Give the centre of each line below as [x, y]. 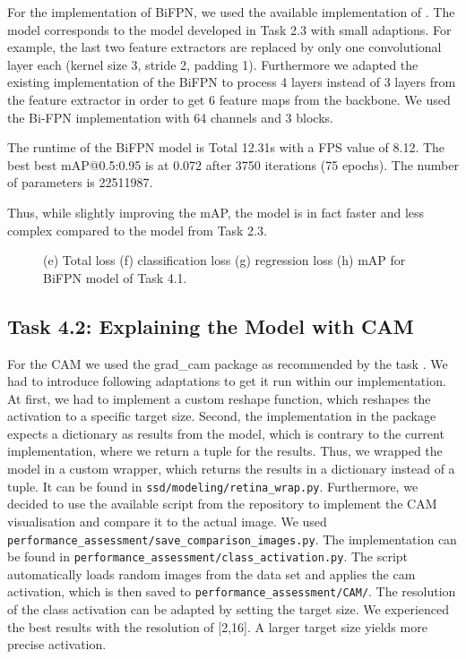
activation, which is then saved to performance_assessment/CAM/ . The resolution [232, 591]
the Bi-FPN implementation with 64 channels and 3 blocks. [170, 117]
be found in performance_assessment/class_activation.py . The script [208, 556]
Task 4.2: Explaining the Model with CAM [211, 325]
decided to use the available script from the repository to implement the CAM [222, 504]
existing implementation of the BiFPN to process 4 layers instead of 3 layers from [232, 82]
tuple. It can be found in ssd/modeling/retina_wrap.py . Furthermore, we [213, 486]
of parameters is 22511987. [80, 182]
